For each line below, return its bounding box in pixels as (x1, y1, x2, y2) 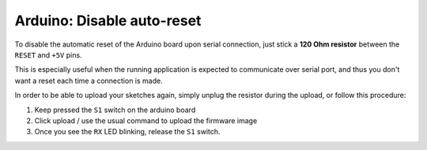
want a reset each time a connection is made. (14, 76, 163, 85)
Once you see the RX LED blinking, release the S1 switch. (34, 127, 221, 137)
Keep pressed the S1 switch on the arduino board (34, 105, 196, 114)
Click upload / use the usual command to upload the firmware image (34, 115, 258, 126)
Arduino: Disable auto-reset (14, 12, 202, 29)
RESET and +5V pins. (14, 50, 82, 59)
